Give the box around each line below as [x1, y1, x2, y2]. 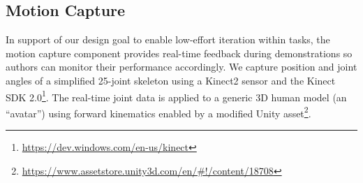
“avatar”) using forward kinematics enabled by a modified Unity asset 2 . [6, 103, 311, 120]
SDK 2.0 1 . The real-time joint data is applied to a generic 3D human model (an [6, 87, 347, 104]
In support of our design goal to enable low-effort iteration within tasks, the [6, 32, 330, 47]
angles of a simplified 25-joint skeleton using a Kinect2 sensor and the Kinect [6, 73, 336, 87]
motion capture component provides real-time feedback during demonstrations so [6, 45, 353, 60]
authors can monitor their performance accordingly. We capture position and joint [6, 59, 357, 74]
